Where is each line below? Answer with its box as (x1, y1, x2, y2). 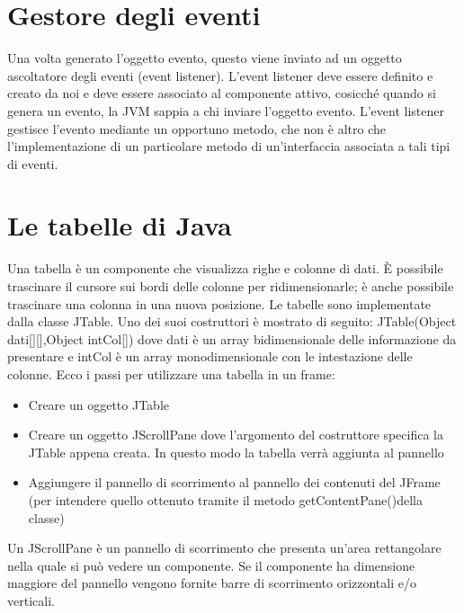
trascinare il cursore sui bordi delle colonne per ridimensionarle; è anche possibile (7, 277, 454, 295)
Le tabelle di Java (7, 207, 232, 244)
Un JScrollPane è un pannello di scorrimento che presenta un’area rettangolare (7, 538, 442, 557)
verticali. (7, 591, 55, 609)
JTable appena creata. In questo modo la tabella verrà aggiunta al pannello (28, 442, 444, 461)
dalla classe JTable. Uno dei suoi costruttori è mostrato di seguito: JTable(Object (7, 312, 457, 331)
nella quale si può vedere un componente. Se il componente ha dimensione (7, 555, 415, 574)
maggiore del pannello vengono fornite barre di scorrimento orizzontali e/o (7, 573, 416, 592)
